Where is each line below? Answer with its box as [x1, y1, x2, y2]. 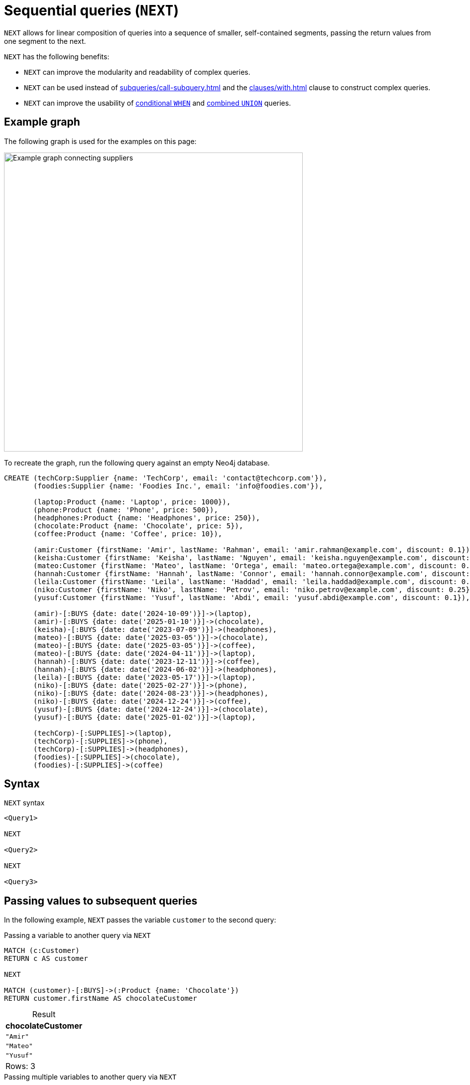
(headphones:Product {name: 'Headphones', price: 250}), [33, 513, 260, 522]
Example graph [4, 116, 80, 129]
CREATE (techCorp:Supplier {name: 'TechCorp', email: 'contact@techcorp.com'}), [4, 473, 328, 482]
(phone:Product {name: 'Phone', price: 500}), [33, 505, 218, 514]
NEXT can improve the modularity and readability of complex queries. [24, 67, 250, 76]
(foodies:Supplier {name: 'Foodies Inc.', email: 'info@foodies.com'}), [33, 481, 323, 490]
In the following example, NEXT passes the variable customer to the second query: [4, 916, 276, 925]
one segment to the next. [4, 36, 86, 45]
